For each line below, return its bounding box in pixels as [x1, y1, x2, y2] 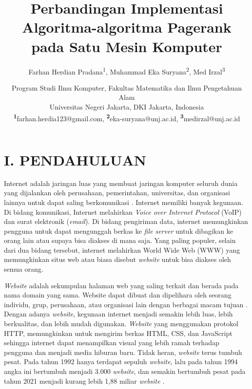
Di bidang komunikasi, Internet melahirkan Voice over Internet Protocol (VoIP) [4, 206, 242, 217]
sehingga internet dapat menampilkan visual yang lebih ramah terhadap [4, 337, 219, 348]
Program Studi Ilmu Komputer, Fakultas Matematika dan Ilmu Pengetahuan [11, 82, 242, 93]
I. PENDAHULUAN [4, 149, 147, 169]
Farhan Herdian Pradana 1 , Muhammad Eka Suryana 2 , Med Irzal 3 [28, 65, 225, 76]
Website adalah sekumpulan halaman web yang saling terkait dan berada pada [4, 280, 239, 290]
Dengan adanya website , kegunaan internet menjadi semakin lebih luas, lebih [4, 309, 233, 319]
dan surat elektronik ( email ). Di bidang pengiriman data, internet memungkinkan [4, 216, 248, 226]
